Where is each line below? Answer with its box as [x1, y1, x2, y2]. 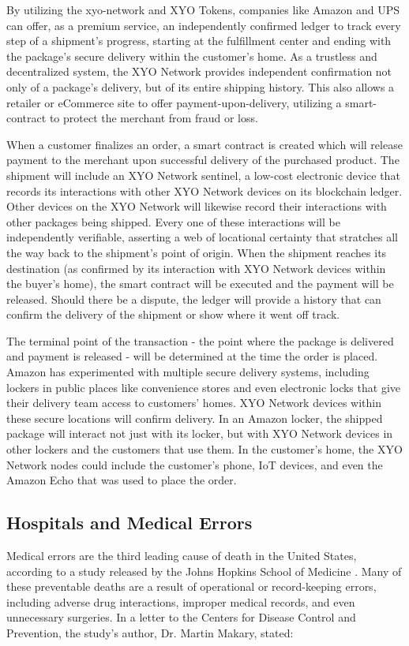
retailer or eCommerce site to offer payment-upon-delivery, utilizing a [6, 94, 342, 110]
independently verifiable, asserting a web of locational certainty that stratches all [6, 229, 398, 245]
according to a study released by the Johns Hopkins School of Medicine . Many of [6, 562, 402, 579]
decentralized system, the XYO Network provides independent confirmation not [6, 63, 392, 80]
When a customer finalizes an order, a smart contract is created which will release [6, 136, 403, 152]
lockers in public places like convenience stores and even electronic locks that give [6, 379, 400, 395]
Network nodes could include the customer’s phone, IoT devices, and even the [6, 456, 383, 472]
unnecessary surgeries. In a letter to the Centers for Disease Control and [6, 609, 356, 625]
